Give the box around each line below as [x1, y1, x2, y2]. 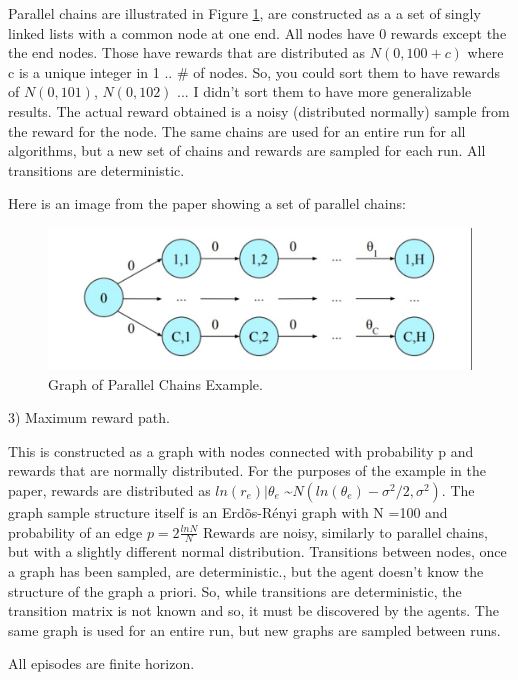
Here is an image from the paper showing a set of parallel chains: [8, 193, 406, 214]
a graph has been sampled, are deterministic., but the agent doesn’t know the [8, 560, 484, 581]
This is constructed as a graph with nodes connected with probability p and [8, 440, 474, 461]
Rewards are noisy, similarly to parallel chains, [202, 521, 488, 542]
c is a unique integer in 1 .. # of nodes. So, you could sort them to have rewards [8, 61, 500, 82]
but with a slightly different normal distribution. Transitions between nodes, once [8, 541, 507, 562]
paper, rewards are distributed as [8, 479, 211, 500]
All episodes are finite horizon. [8, 653, 195, 674]
